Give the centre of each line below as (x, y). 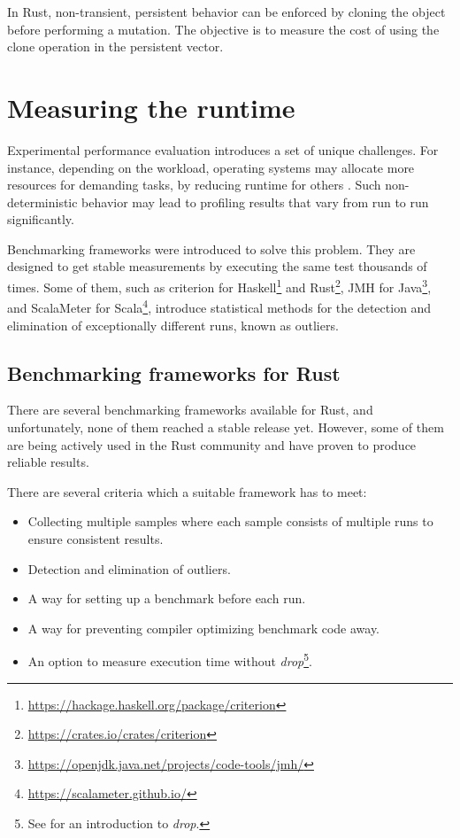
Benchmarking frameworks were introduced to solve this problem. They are (211, 248)
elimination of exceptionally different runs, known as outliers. (173, 325)
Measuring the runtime (151, 107)
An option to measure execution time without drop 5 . (170, 660)
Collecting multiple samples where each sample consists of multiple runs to (230, 521)
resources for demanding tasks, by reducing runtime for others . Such (194, 185)
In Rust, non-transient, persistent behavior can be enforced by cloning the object (226, 12)
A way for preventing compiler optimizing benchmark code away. (204, 628)
